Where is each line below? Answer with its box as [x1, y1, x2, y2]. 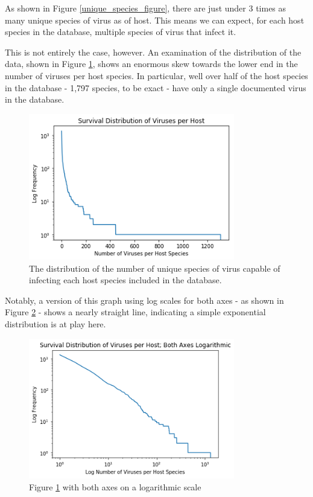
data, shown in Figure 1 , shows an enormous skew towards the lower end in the [5, 57, 298, 70]
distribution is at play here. [5, 317, 106, 330]
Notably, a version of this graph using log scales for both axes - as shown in [5, 293, 284, 306]
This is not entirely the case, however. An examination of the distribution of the [5, 45, 302, 58]
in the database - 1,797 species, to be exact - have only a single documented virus [5, 81, 306, 94]
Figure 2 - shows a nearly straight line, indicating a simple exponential [5, 306, 266, 318]
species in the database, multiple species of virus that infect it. [5, 25, 236, 38]
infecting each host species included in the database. [29, 274, 222, 286]
